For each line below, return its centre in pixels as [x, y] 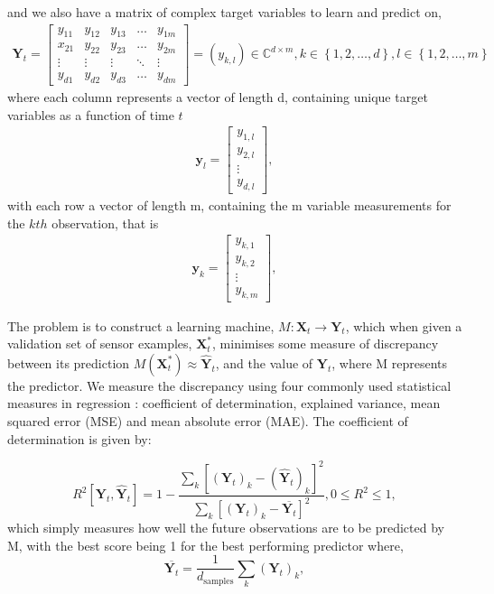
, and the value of [264, 362]
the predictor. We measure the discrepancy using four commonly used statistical [229, 385]
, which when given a [404, 325]
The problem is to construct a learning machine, [141, 325]
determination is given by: [79, 438]
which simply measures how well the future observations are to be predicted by [226, 528]
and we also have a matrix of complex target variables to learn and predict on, [224, 12]
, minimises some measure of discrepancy [326, 343]
